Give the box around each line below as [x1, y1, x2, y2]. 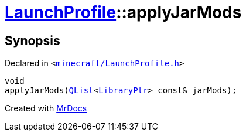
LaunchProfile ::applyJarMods [5, 2, 242, 22]
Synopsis [5, 33, 60, 48]
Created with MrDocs [5, 103, 87, 114]
